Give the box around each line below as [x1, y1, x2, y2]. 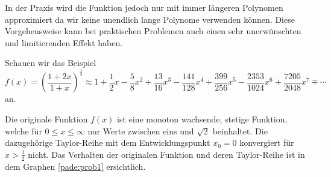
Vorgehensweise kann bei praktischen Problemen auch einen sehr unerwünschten [5, 25, 301, 37]
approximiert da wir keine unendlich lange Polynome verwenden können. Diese [5, 13, 295, 25]
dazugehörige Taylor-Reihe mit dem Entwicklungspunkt [5, 136, 210, 149]
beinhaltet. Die [212, 124, 268, 137]
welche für [5, 124, 42, 137]
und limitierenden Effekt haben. [5, 36, 123, 49]
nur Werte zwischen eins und [87, 124, 194, 137]
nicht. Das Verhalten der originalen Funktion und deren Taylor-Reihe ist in [28, 148, 305, 160]
